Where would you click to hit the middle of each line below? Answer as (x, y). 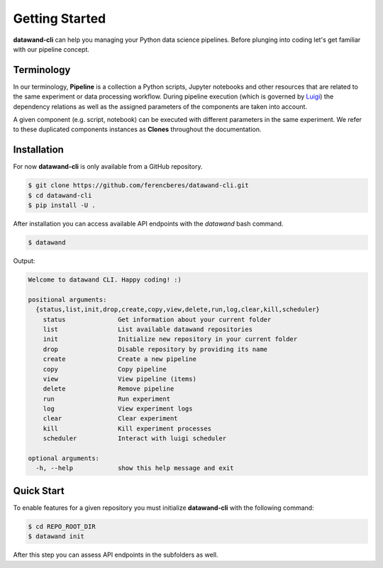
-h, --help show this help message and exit (135, 468)
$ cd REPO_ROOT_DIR (62, 526)
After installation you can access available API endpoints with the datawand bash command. (148, 224)
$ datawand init (56, 536)
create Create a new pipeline (120, 359)
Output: (24, 261)
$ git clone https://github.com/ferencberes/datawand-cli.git (138, 185)
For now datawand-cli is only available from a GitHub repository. (108, 167)
